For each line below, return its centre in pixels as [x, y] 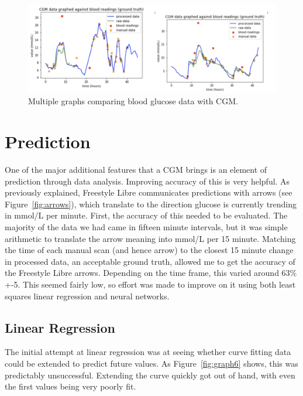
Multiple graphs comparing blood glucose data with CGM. [133, 101]
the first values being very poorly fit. [70, 386]
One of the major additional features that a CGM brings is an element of [136, 170]
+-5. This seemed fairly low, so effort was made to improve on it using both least [150, 284]
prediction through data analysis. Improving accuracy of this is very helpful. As [147, 181]
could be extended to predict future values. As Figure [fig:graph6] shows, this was [151, 363]
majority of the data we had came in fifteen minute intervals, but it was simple [146, 227]
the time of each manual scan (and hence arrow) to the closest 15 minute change [149, 250]
